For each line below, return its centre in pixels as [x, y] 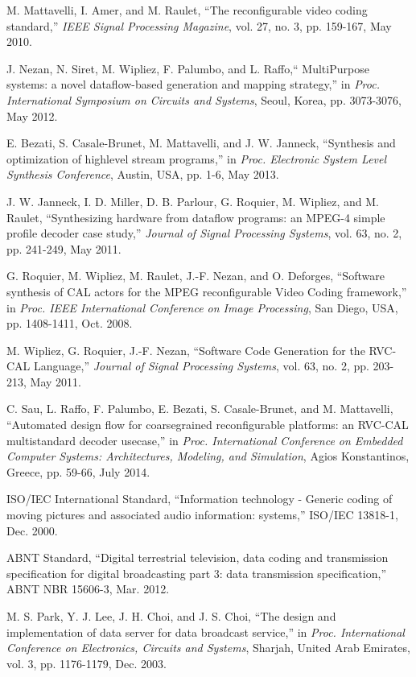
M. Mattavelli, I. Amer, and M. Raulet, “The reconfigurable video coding [187, 10]
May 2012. [32, 116]
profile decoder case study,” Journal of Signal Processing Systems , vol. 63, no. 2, [204, 233]
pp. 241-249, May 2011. [64, 248]
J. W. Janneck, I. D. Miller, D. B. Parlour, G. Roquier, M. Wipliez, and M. [193, 201]
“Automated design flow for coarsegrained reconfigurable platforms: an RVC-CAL [208, 425]
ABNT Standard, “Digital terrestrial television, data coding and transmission [198, 557]
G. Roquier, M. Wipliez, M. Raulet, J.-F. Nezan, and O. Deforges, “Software [196, 276]
